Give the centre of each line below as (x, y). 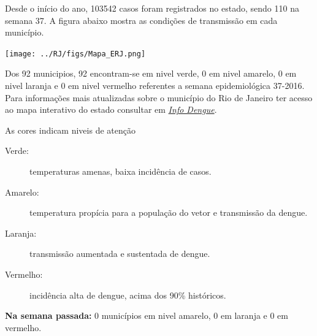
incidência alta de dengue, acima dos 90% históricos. (128, 295)
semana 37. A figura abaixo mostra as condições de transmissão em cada (141, 20)
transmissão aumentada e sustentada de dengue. (120, 254)
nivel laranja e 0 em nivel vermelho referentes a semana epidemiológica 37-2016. (155, 86)
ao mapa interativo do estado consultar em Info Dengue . (111, 109)
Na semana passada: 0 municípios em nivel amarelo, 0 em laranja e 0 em (147, 315)
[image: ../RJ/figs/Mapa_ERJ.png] (75, 54)
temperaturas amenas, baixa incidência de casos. (120, 171)
